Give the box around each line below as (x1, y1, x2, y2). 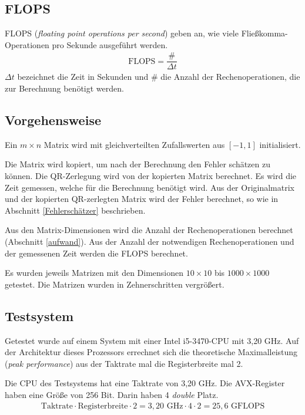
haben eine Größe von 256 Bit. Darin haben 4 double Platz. (5, 388, 219, 400)
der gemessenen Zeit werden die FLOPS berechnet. (5, 247, 188, 259)
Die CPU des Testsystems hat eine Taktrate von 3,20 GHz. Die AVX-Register (5, 377, 285, 389)
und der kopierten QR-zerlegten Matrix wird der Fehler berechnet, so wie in (5, 193, 279, 205)
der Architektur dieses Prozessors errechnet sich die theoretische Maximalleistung (5, 346, 298, 358)
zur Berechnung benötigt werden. (5, 82, 124, 95)
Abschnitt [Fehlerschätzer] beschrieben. (5, 204, 146, 216)
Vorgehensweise (5, 111, 101, 129)
